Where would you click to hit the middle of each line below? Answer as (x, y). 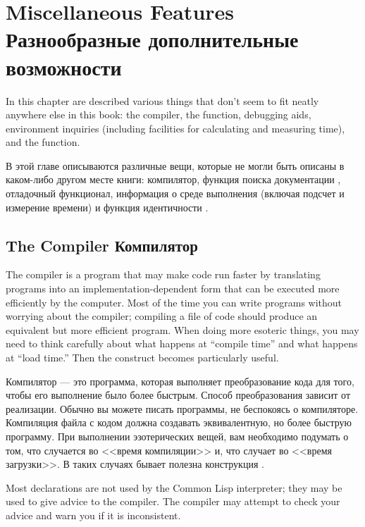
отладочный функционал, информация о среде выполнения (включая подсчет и (175, 193)
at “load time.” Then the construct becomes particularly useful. (142, 358)
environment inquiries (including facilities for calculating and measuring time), (175, 128)
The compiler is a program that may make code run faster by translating (163, 274)
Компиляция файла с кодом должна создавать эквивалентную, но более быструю (179, 422)
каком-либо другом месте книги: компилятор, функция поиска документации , (173, 179)
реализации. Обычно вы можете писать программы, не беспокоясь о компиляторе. (182, 408)
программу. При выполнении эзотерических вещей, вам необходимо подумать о (177, 436)
